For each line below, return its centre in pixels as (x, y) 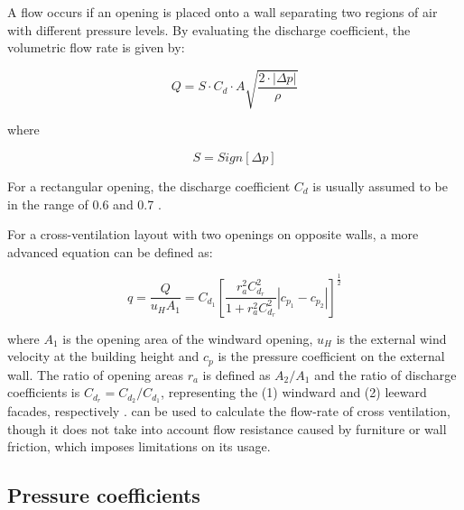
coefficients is (44, 392)
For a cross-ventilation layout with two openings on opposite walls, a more (213, 234)
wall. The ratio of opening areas (95, 374)
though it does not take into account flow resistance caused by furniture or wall (227, 428)
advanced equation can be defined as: (110, 251)
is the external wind (391, 338)
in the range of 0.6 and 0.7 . (84, 204)
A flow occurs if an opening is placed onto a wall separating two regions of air (223, 12)
